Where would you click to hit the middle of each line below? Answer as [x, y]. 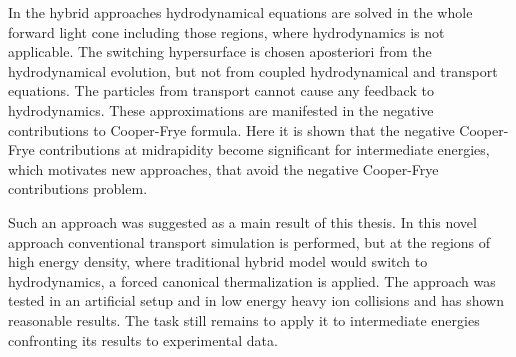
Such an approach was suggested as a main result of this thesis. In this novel [242, 221]
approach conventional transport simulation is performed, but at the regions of [249, 241]
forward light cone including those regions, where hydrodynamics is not [226, 31]
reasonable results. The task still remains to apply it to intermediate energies [244, 319]
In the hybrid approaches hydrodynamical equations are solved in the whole [240, 12]
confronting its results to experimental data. [143, 339]
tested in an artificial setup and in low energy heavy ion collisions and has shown [256, 300]
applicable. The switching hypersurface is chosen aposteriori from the [220, 51]
